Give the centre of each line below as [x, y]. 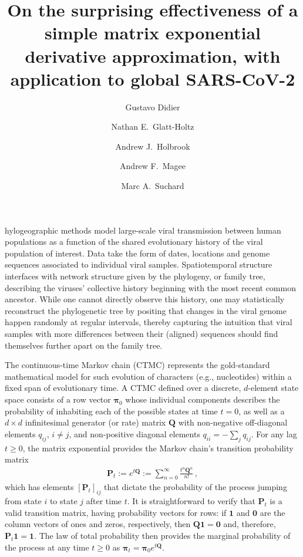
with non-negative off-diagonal [233, 422]
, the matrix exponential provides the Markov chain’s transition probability [158, 448]
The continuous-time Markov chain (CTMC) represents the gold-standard [137, 365]
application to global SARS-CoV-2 [153, 78]
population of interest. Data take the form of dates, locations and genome [137, 253]
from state [23, 501]
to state [63, 501]
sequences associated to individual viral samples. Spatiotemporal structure [139, 264]
